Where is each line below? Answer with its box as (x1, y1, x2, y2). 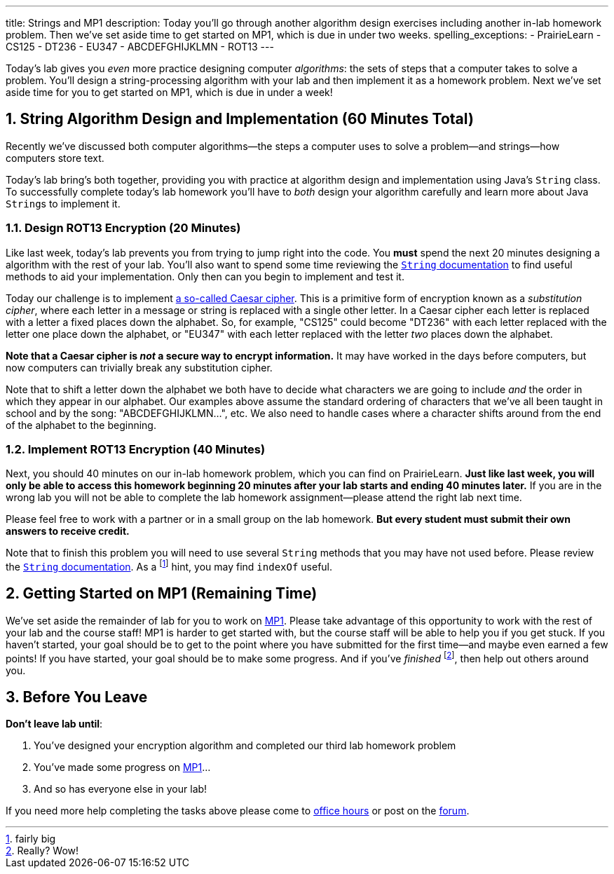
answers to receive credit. (6, 525, 130, 538)
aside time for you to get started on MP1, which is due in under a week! (6, 86, 333, 98)
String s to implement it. (6, 197, 121, 210)
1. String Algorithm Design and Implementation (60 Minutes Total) (6, 110, 474, 128)
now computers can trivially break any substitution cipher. (6, 361, 273, 374)
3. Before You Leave (6, 688, 148, 706)
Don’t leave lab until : (6, 718, 103, 730)
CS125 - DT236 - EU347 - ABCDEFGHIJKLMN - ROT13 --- (6, 41, 274, 53)
